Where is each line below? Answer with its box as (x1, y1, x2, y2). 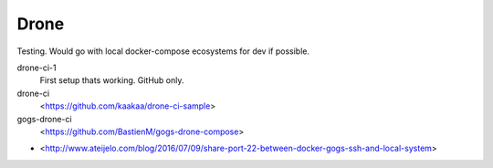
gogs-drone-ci (16, 113, 72, 124)
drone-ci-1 (16, 62, 57, 73)
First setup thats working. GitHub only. (39, 75, 184, 86)
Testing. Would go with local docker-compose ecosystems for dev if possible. (16, 46, 310, 57)
